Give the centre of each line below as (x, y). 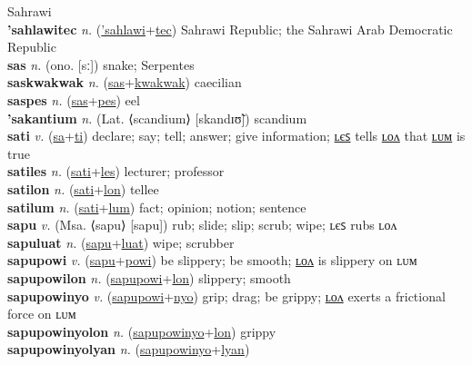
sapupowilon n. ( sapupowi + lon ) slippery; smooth (149, 277)
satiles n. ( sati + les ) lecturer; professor (116, 171)
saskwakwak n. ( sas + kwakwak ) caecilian (125, 82)
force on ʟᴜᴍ (42, 314)
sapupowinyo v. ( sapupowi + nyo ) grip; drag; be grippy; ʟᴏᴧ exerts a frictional (226, 296)
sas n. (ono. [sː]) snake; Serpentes (101, 64)
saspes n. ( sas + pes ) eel (74, 99)
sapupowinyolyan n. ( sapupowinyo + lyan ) (129, 349)
